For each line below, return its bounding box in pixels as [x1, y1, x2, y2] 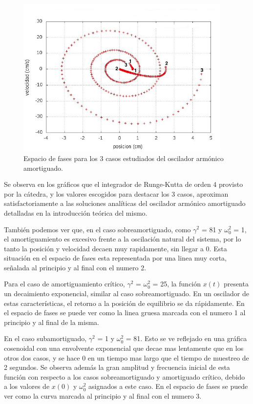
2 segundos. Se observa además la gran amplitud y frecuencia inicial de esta [4, 362, 230, 372]
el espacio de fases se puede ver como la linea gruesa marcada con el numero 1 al [4, 307, 246, 318]
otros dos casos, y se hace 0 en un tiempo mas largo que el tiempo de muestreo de [4, 352, 249, 363]
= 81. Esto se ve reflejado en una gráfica [126, 333, 247, 343]
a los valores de [4, 381, 50, 391]
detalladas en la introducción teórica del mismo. [4, 207, 148, 218]
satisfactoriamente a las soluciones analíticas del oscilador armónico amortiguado [4, 198, 246, 208]
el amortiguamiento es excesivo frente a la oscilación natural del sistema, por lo [4, 234, 241, 244]
